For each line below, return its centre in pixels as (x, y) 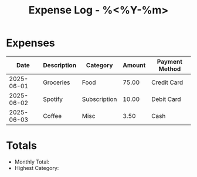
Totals (21, 146)
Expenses (31, 43)
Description (60, 65)
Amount (134, 65)
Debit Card (166, 99)
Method (170, 69)
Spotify (53, 99)
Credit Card (167, 82)
